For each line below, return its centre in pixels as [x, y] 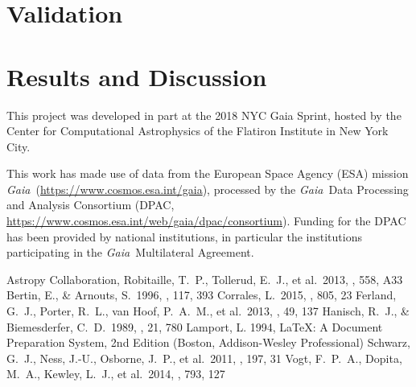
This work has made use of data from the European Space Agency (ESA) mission [208, 173]
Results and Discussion [137, 76]
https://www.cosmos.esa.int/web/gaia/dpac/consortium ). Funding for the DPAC [206, 221]
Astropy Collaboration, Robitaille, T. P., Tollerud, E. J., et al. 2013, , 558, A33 [205, 279]
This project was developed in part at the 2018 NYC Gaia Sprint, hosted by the [204, 115]
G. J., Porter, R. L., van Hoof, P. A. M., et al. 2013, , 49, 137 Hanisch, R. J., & [208, 311]
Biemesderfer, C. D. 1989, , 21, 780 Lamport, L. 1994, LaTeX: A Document [195, 326]
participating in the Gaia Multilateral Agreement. [130, 252]
